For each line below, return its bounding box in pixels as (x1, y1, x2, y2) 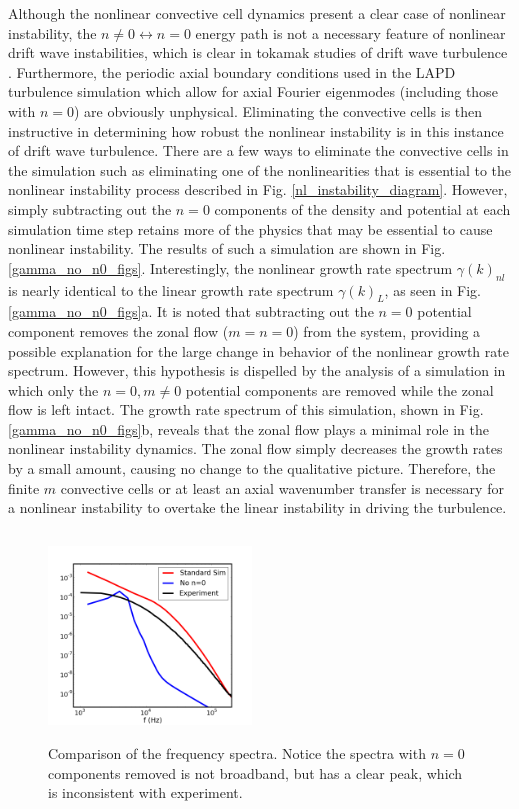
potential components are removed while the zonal (185, 379, 494, 400)
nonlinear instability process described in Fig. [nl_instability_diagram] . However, (8, 179, 508, 200)
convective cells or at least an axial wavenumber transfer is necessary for (60, 477, 504, 498)
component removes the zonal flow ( (8, 320, 229, 341)
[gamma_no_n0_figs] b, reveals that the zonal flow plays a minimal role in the (8, 418, 489, 439)
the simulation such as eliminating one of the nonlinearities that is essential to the (8, 159, 512, 180)
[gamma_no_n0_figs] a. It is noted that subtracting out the (8, 301, 374, 322)
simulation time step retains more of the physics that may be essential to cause (8, 218, 493, 239)
